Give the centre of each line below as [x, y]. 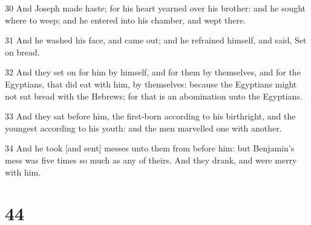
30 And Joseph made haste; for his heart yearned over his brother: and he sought [155, 8]
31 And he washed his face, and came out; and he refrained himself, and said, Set [156, 40]
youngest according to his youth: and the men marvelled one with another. [143, 128]
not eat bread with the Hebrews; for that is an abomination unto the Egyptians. [154, 96]
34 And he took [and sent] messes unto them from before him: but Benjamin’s [150, 148]
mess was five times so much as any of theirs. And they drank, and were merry [151, 160]
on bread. [22, 52]
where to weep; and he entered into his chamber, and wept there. [126, 20]
